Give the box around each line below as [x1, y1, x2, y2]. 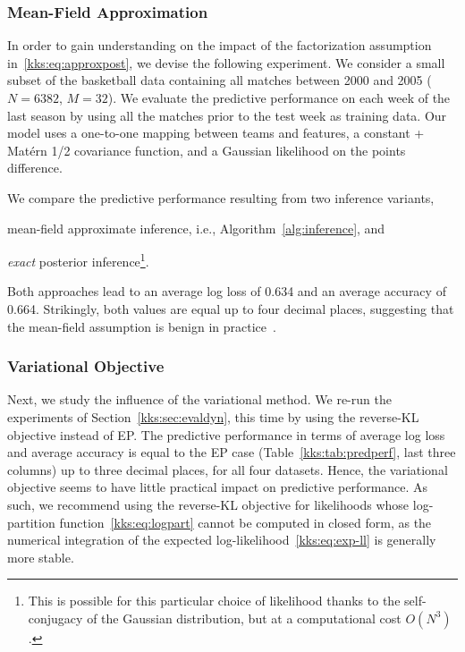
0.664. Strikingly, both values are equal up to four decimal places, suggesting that [7, 300, 454, 318]
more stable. [7, 547, 74, 566]
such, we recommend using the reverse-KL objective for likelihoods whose [7, 495, 410, 513]
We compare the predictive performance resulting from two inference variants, [7, 188, 435, 207]
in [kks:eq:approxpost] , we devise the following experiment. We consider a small [7, 53, 445, 72]
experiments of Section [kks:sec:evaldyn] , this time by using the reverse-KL [7, 408, 419, 426]
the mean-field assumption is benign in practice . [7, 317, 276, 335]
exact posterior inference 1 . [7, 250, 149, 270]
